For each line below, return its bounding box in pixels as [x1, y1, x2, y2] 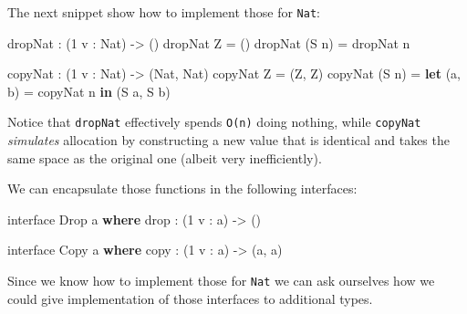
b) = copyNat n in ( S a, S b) [7, 81, 171, 100]
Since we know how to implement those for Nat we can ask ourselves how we [7, 271, 435, 290]
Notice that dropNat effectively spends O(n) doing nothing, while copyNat [7, 112, 421, 131]
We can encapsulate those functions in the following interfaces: [7, 179, 358, 198]
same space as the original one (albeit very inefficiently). [7, 148, 322, 167]
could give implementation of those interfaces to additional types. [7, 288, 373, 308]
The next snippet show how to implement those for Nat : [7, 3, 320, 21]
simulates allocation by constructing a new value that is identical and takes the [7, 131, 450, 150]
